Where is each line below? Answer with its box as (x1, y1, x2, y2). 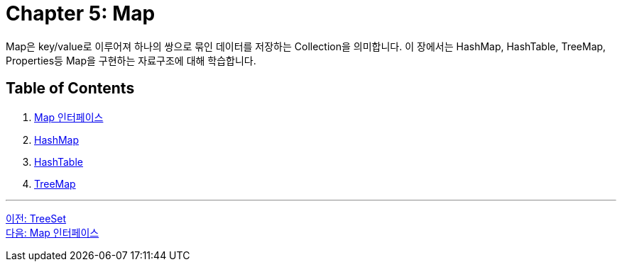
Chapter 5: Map (6, 1, 155, 25)
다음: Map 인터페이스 (6, 226, 99, 239)
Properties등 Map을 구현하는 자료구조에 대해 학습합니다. (6, 54, 256, 67)
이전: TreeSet (6, 212, 67, 225)
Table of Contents (6, 79, 135, 98)
